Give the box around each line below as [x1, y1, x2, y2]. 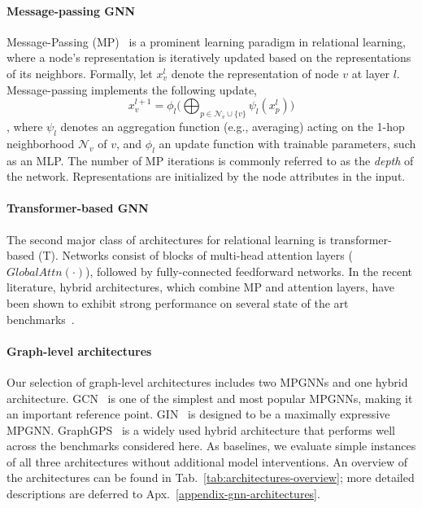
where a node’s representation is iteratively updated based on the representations [7, 49, 411, 66]
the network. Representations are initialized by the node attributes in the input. [7, 168, 406, 185]
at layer [351, 64, 389, 81]
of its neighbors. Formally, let [7, 64, 153, 81]
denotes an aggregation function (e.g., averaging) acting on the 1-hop [60, 117, 405, 134]
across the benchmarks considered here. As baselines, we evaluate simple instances [7, 437, 416, 454]
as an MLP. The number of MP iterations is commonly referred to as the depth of [7, 151, 414, 169]
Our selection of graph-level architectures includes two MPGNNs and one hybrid [7, 373, 408, 390]
